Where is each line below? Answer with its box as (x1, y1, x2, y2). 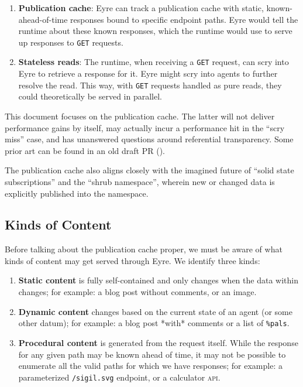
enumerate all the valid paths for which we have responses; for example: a (18, 359, 283, 372)
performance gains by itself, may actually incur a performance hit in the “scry (5, 121, 285, 133)
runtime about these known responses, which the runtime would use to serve (18, 25, 292, 37)
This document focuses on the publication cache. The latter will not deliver (5, 109, 275, 122)
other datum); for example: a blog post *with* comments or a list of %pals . (18, 317, 290, 329)
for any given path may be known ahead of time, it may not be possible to (18, 348, 286, 360)
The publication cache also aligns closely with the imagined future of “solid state (5, 164, 294, 176)
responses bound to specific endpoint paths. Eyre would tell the (70, 13, 298, 25)
